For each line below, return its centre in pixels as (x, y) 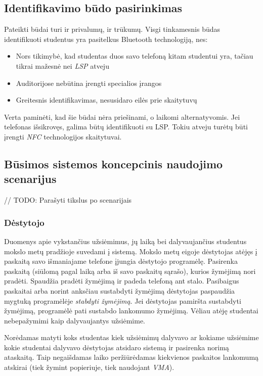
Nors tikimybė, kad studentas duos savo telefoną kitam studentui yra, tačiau (135, 56)
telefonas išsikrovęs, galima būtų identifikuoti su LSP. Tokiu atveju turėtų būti (126, 127)
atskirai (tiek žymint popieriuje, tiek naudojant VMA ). (89, 367)
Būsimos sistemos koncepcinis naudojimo (114, 163)
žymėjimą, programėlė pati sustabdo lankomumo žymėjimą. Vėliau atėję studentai (131, 311)
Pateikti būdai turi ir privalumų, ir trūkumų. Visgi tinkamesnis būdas (112, 29)
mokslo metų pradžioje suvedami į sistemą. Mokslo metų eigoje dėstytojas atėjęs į (131, 251)
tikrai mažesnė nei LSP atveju (62, 65)
